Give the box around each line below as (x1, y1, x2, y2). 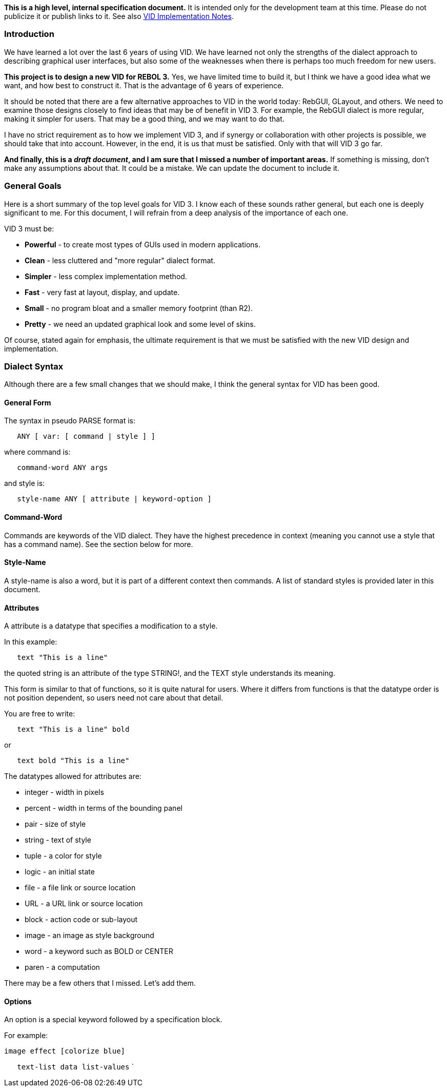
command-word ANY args (17, 463, 108, 472)
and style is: (4, 479, 45, 488)
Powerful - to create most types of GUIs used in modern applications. (25, 240, 260, 249)
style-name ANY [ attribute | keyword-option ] (17, 495, 212, 503)
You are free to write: (4, 709, 75, 718)
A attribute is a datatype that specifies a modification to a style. (4, 621, 218, 631)
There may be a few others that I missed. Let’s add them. (4, 979, 196, 988)
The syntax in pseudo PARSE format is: (4, 416, 135, 425)
